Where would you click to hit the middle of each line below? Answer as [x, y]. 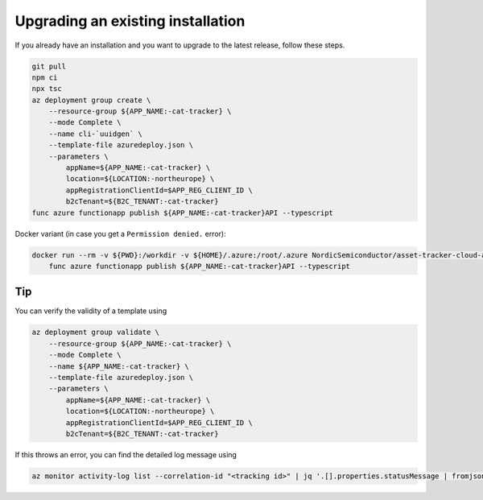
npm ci [45, 77]
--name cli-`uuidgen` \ [95, 134]
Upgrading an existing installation [130, 21]
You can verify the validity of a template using [91, 311]
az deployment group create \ [91, 100]
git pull [49, 66]
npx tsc [47, 89]
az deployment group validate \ [96, 333]
